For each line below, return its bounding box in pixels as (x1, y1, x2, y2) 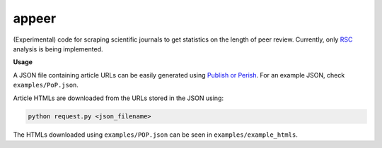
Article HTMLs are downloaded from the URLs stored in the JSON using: (13, 94, 224, 102)
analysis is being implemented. (13, 44, 103, 53)
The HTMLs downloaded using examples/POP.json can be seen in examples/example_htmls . (13, 130, 299, 139)
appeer (13, 11, 57, 26)
